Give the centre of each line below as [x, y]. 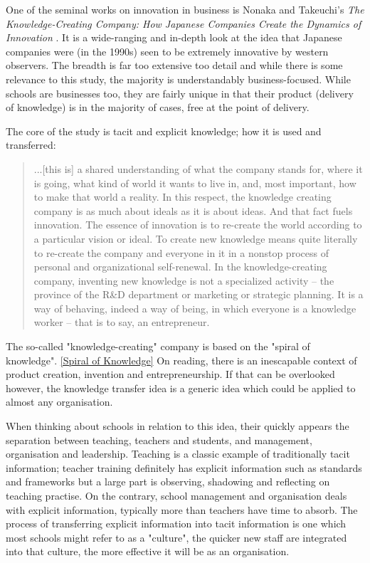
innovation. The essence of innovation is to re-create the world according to [198, 225]
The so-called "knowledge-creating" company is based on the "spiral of [158, 346]
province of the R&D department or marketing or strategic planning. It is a [199, 294]
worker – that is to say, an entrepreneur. [122, 322]
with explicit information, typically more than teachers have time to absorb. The [182, 509]
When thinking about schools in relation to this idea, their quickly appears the [178, 426]
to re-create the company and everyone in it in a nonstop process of [181, 252]
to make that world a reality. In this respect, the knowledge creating [183, 197]
